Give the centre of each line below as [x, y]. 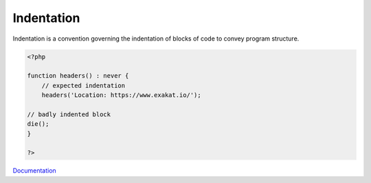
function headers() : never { [78, 76]
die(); [38, 124]
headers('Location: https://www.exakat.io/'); [122, 95]
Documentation [34, 171]
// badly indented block [69, 114]
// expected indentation [83, 85]
